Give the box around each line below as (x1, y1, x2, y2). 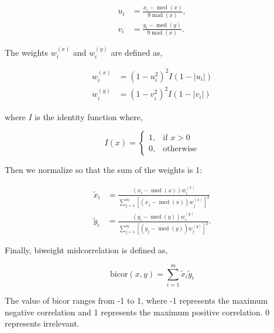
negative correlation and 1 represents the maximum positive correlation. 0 (5, 305, 270, 318)
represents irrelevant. (5, 317, 80, 329)
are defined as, (111, 46, 163, 59)
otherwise (163, 144, 197, 153)
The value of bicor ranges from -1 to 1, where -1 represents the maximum (5, 294, 268, 306)
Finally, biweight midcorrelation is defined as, (5, 244, 168, 256)
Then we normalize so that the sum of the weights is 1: (5, 164, 203, 176)
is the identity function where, (35, 110, 143, 123)
